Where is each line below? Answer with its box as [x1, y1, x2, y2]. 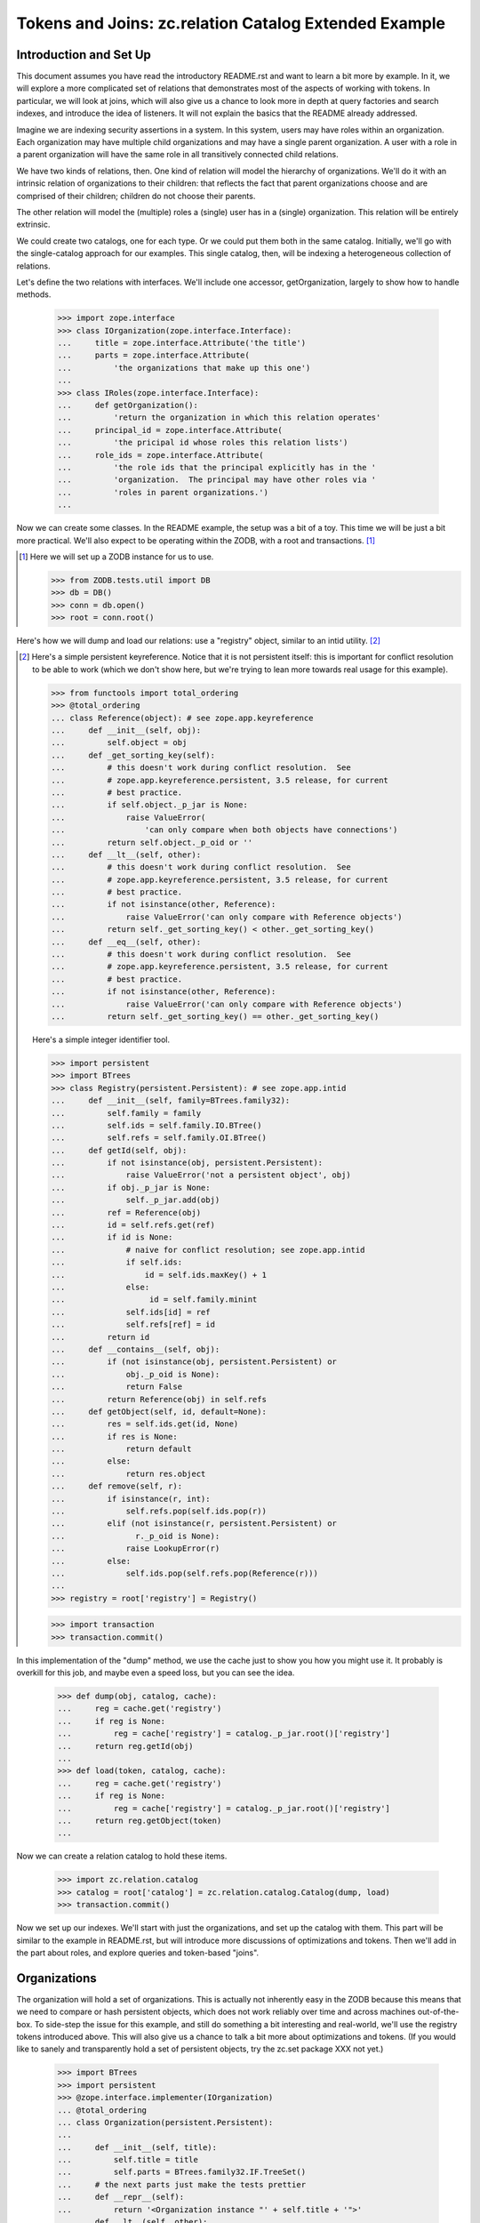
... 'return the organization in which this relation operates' [57, 413, 381, 422]
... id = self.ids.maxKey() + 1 [50, 1270, 267, 1280]
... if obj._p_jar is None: [50, 1183, 211, 1192]
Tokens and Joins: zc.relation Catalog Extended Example [16, 13, 446, 33]
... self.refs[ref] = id [50, 1320, 215, 1329]
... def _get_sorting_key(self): [50, 750, 215, 760]
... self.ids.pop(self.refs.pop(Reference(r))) [50, 1568, 319, 1578]
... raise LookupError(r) [50, 1544, 220, 1553]
